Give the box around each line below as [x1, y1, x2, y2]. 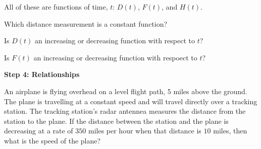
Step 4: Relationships [4, 69, 80, 80]
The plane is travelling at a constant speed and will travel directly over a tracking [4, 96, 257, 106]
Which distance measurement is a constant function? [4, 18, 168, 29]
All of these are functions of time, [4, 2, 108, 12]
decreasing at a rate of [4, 125, 73, 136]
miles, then [213, 125, 247, 136]
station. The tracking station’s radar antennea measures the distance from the [4, 106, 246, 116]
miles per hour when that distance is [88, 125, 201, 136]
